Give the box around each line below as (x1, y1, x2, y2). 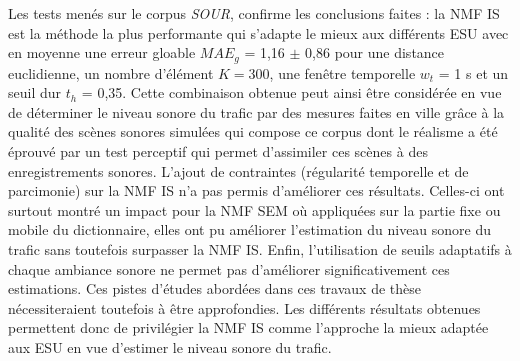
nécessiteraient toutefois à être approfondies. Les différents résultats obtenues (8, 297, 481, 318)
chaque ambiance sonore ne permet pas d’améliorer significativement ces (8, 258, 450, 279)
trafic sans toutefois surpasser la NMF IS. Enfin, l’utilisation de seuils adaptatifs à (8, 238, 512, 259)
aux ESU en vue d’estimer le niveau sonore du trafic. (8, 336, 332, 357)
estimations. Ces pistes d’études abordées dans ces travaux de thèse (8, 278, 421, 299)
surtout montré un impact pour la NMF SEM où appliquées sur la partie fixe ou (8, 199, 501, 220)
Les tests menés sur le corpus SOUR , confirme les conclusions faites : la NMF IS (8, 3, 500, 23)
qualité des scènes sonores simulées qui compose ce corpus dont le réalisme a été (8, 121, 498, 142)
